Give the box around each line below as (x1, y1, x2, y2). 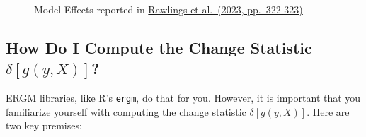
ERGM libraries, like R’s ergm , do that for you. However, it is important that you (6, 90, 361, 105)
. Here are (307, 104, 350, 119)
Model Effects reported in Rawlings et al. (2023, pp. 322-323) (34, 2, 303, 16)
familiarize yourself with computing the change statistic (6, 104, 246, 119)
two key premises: (6, 118, 82, 133)
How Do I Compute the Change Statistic (6, 36, 312, 58)
